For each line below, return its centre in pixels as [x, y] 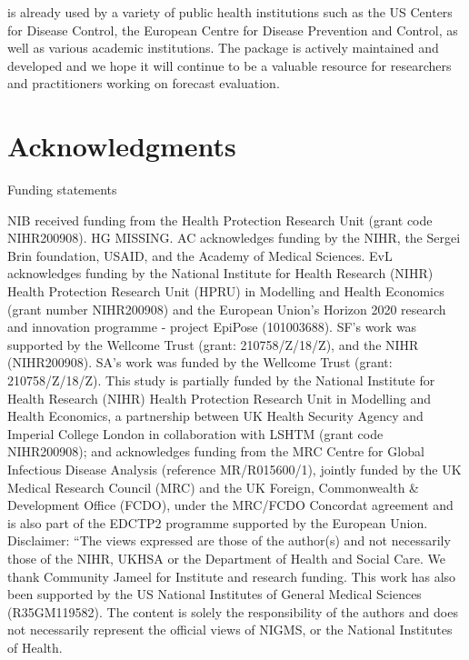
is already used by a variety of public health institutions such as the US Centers [230, 12]
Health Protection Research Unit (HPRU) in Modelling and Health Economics [226, 291]
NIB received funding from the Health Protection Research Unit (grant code [220, 220]
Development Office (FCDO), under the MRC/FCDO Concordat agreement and [230, 505]
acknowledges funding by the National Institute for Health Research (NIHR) [220, 273]
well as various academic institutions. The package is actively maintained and [223, 48]
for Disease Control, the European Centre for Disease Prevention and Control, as [233, 30]
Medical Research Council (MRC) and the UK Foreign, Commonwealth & [213, 487]
